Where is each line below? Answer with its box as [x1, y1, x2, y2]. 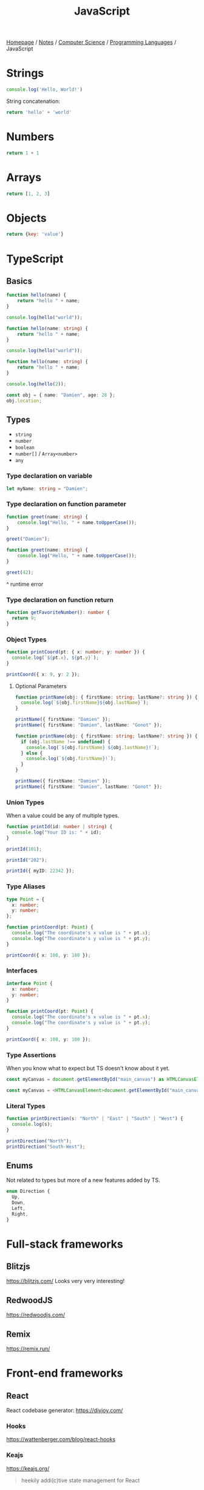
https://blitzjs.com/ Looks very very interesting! [6, 1277, 125, 1285]
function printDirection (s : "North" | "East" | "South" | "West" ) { [6, 1116, 183, 1122]
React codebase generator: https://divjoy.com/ [6, 1407, 123, 1414]
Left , [12, 1205, 26, 1211]
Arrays [6, 170, 41, 184]
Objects [6, 211, 47, 225]
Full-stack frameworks [6, 1237, 123, 1251]
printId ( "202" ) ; [6, 857, 47, 863]
